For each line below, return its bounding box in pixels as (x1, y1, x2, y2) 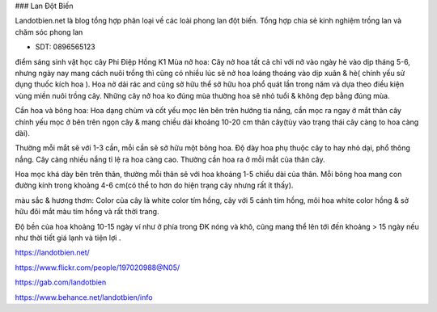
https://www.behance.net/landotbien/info (15, 292, 153, 302)
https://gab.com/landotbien (15, 277, 107, 287)
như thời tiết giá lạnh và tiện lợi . (15, 233, 121, 242)
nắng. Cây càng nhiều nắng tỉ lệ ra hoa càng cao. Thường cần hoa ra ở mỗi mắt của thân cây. (15, 154, 325, 164)
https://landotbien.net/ (15, 247, 91, 258)
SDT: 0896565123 (35, 42, 96, 52)
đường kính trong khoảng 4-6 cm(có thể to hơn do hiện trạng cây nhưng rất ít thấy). (15, 180, 294, 190)
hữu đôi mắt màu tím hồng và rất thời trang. (15, 207, 159, 217)
